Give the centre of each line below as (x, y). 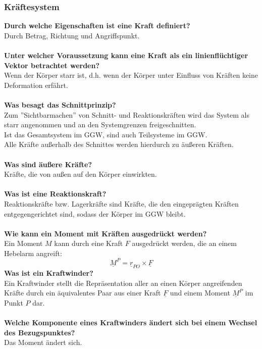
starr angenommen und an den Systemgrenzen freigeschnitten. (100, 124)
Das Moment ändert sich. (43, 342)
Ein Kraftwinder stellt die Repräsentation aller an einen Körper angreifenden (123, 283)
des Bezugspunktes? (40, 332)
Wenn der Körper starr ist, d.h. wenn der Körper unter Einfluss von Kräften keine (131, 75)
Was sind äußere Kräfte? (48, 164)
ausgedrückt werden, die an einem (184, 243)
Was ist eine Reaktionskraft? (55, 194)
